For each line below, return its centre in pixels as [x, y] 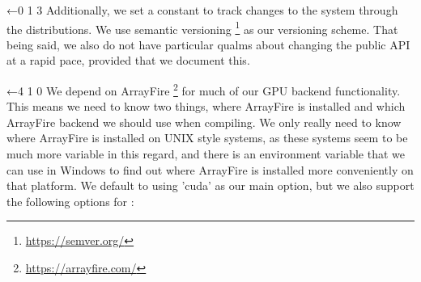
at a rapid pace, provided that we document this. [128, 60]
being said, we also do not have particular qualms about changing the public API [208, 44]
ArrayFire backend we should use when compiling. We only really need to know [204, 122]
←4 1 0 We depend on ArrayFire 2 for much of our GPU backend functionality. [204, 89]
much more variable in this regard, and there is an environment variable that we [206, 154]
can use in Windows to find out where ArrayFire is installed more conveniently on [210, 169]
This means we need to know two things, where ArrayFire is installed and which [206, 106]
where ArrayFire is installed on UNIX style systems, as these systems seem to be [207, 138]
